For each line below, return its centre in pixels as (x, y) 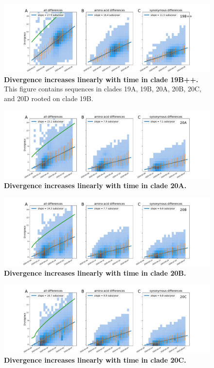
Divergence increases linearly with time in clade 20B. (95, 272)
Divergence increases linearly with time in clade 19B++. (101, 79)
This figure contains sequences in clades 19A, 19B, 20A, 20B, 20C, (103, 89)
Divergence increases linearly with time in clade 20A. (95, 185)
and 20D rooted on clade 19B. (49, 98)
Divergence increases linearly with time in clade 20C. (95, 360)
